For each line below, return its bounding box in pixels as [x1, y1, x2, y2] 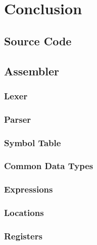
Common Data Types [4, 159, 93, 172]
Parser [4, 113, 31, 125]
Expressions [4, 183, 53, 196]
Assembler [4, 63, 59, 78]
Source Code [4, 33, 72, 48]
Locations [4, 206, 44, 219]
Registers [4, 229, 42, 242]
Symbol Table [4, 136, 61, 149]
